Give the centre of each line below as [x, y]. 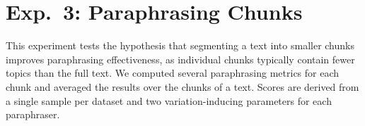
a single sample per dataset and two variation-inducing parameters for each [169, 100]
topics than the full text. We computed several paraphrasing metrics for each [173, 73]
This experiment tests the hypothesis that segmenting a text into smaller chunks [180, 45]
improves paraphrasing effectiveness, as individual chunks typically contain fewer [180, 59]
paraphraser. [33, 114]
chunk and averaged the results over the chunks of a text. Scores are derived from [182, 86]
